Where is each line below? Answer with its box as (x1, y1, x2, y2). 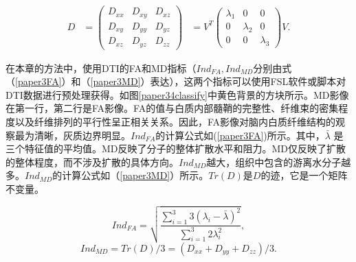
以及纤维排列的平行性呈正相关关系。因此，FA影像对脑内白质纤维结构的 (14, 114, 336, 128)
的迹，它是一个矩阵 (260, 168, 348, 182)
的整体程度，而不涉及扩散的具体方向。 (5, 154, 179, 169)
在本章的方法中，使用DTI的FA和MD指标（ (5, 60, 197, 75)
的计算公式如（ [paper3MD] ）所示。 (52, 168, 209, 182)
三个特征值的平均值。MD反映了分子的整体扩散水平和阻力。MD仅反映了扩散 (5, 141, 346, 156)
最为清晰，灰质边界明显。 (14, 128, 131, 142)
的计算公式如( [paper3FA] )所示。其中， (155, 128, 325, 142)
